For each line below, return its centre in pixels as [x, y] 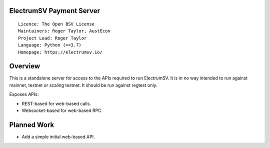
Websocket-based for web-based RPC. [62, 110]
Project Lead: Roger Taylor [52, 38]
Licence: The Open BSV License [56, 24]
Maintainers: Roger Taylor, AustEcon [64, 31]
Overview [25, 66]
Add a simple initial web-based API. [58, 136]
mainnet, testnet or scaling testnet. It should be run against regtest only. [83, 85]
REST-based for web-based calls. [56, 103]
